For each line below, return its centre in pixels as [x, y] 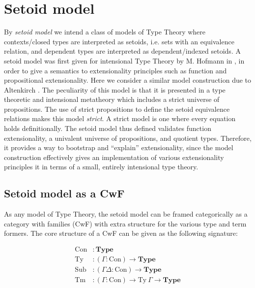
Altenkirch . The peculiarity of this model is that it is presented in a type [115, 89]
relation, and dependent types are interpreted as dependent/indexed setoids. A [122, 51]
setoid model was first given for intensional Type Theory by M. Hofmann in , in [124, 60]
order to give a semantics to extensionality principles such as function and [115, 70]
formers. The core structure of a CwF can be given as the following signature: [121, 233]
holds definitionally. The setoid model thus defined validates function [108, 128]
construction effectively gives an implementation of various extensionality [114, 157]
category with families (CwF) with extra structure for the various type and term [125, 223]
